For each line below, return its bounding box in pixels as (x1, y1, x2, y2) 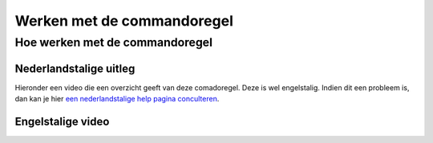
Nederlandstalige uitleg (14, 62, 136, 75)
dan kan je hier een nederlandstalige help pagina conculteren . (14, 94, 220, 104)
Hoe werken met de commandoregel (14, 35, 212, 50)
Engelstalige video (14, 114, 110, 128)
